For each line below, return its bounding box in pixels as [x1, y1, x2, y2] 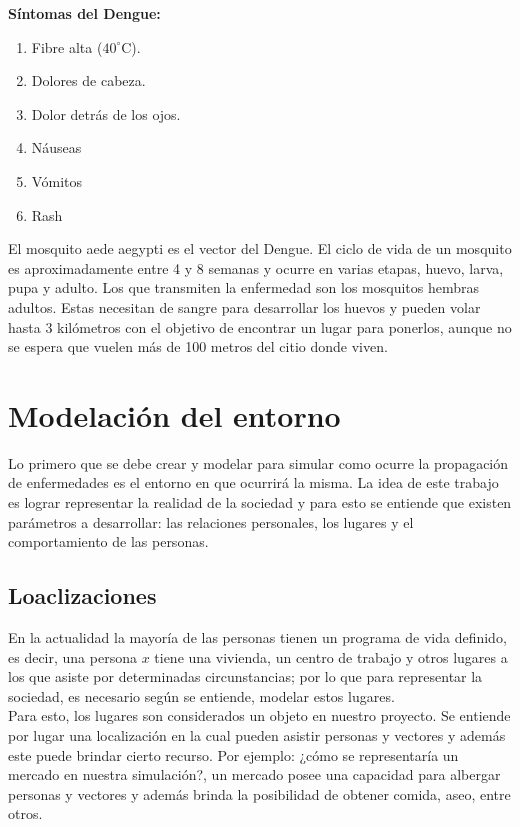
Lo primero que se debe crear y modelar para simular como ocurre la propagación [8, 452, 509, 473]
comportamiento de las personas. [8, 531, 209, 552]
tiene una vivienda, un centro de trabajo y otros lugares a [154, 646, 508, 667]
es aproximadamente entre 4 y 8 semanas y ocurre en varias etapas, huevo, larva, [8, 257, 504, 278]
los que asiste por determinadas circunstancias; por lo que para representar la [8, 666, 483, 687]
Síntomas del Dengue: [8, 3, 161, 23]
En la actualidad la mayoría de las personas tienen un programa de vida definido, [8, 627, 507, 648]
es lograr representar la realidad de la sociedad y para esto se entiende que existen [8, 492, 512, 513]
